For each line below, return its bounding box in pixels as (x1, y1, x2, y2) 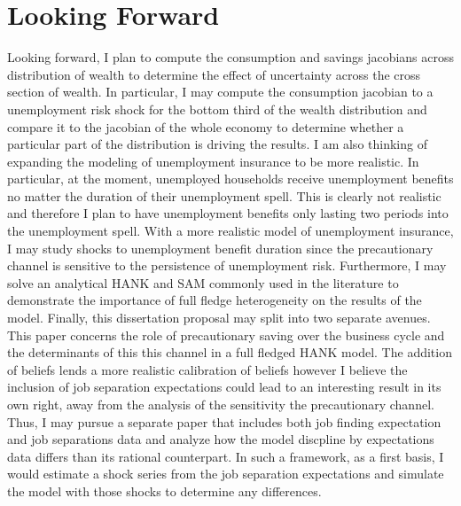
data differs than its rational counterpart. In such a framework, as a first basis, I (7, 447, 444, 465)
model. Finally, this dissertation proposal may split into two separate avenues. (7, 308, 431, 327)
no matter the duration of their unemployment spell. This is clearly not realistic (7, 186, 441, 205)
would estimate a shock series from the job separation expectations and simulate (7, 464, 444, 483)
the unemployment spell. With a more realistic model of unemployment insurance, (7, 222, 454, 240)
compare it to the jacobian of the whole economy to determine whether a (7, 117, 404, 136)
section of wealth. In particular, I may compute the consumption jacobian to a (7, 82, 434, 101)
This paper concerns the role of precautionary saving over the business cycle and (7, 325, 445, 344)
